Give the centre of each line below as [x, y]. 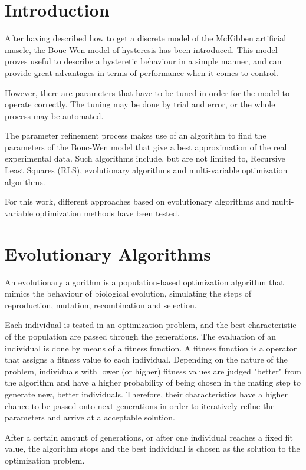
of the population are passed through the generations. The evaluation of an [141, 336]
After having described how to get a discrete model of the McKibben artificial [146, 38]
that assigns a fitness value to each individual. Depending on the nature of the [146, 359]
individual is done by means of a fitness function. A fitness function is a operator [151, 348]
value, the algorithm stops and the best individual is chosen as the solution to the [152, 448]
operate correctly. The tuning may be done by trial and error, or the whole [140, 104]
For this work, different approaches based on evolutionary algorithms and [137, 201]
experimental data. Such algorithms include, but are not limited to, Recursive [145, 158]
